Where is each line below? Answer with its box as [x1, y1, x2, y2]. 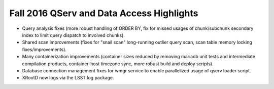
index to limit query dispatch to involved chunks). [22, 32, 125, 38]
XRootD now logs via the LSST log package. [22, 75, 114, 81]
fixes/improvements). [22, 46, 67, 53]
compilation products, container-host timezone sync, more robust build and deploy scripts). [22, 61, 214, 67]
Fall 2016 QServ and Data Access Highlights [9, 8, 198, 19]
